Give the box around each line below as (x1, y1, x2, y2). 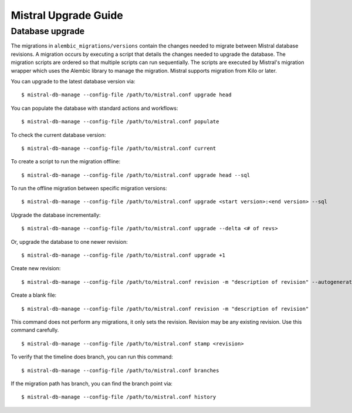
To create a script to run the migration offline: (11, 158, 120, 165)
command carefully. (11, 327, 59, 334)
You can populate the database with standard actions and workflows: (11, 105, 178, 112)
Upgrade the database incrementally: (11, 211, 101, 219)
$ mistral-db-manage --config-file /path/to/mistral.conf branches (21, 367, 219, 374)
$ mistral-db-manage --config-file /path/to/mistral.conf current (21, 145, 216, 152)
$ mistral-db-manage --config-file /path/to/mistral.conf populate (21, 118, 219, 125)
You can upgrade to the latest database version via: (11, 78, 136, 85)
